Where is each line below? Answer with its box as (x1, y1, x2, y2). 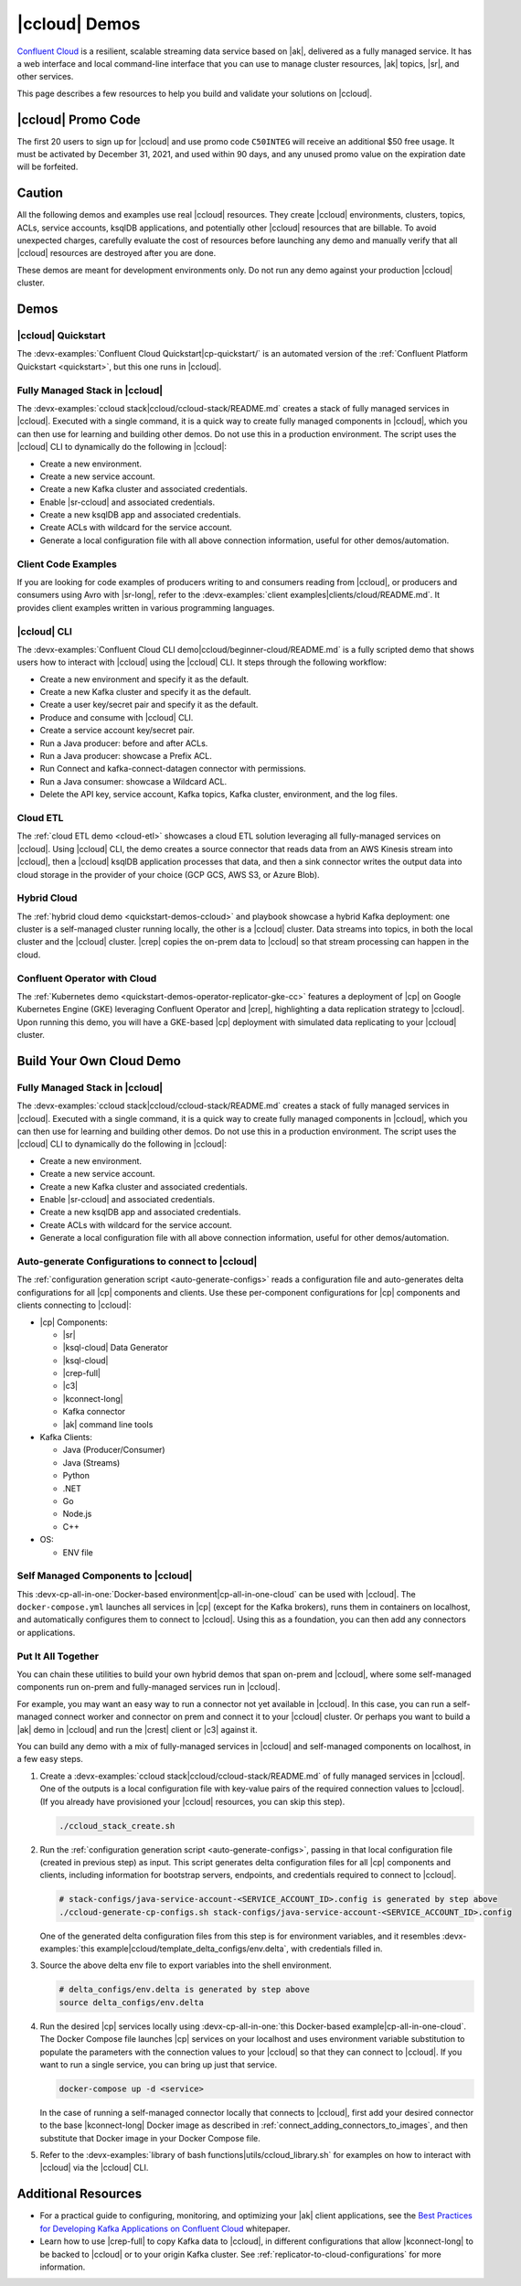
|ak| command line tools (62, 1418, 154, 1430)
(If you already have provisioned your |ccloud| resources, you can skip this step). (39, 1796, 346, 1807)
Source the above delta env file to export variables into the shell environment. (39, 1960, 333, 1971)
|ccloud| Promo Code (16, 112, 141, 127)
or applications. (16, 1627, 76, 1638)
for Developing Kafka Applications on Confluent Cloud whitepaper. (39, 2223, 291, 2234)
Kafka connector (62, 1406, 126, 1417)
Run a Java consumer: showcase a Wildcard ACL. (39, 775, 228, 786)
